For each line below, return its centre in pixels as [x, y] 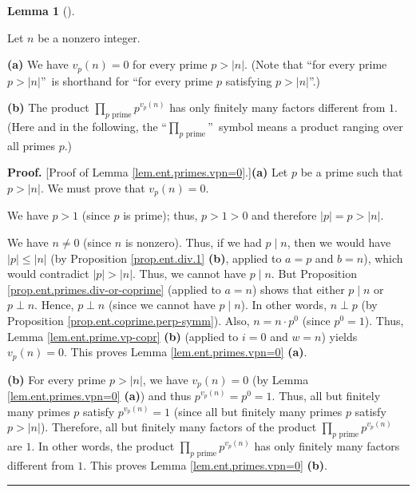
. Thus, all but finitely [326, 396]
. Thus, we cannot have [190, 274]
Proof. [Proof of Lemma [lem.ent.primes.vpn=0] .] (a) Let [148, 172]
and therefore [284, 215]
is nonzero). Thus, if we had [193, 242]
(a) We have [38, 64]
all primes [32, 145]
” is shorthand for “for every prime [127, 80]
